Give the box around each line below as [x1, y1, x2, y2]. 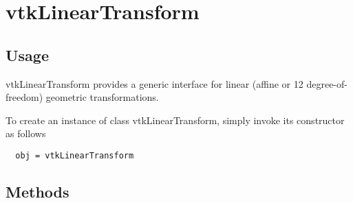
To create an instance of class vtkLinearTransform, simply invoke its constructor [6, 112, 345, 127]
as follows [6, 126, 46, 141]
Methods [6, 181, 69, 202]
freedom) [6, 90, 43, 104]
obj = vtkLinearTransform [15, 150, 134, 160]
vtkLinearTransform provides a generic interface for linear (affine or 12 [6, 76, 303, 91]
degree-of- [306, 76, 347, 91]
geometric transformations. [45, 90, 159, 104]
